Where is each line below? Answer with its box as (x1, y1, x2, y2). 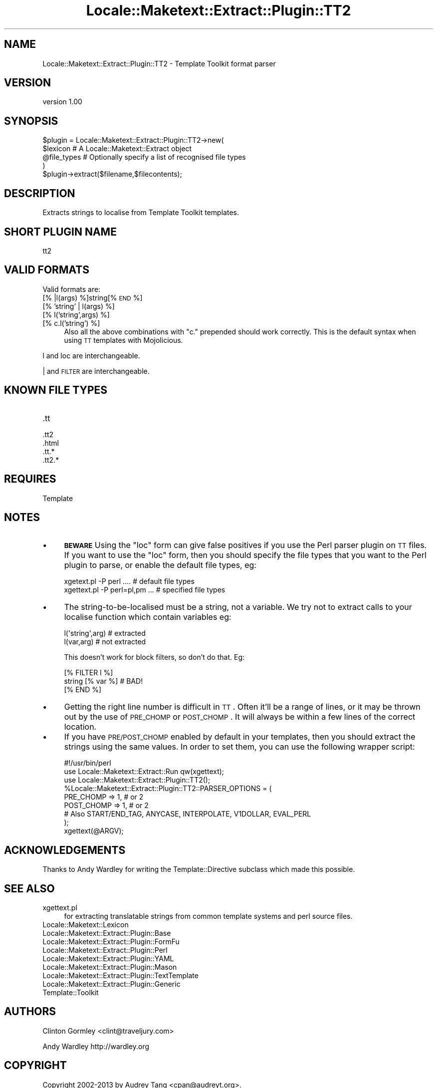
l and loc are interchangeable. (42, 351, 140, 360)
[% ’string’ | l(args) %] (42, 301, 115, 310)
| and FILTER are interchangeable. (42, 366, 150, 375)
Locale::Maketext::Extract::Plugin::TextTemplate (42, 971, 199, 980)
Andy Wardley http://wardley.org (42, 1042, 150, 1051)
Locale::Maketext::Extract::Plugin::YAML (42, 954, 174, 963)
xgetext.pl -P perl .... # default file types (64, 577, 195, 586)
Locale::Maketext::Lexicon (42, 920, 129, 929)
